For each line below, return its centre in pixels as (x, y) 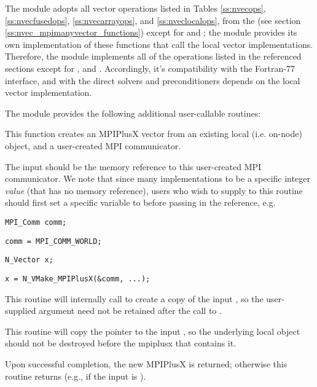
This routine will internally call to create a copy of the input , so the (134, 298)
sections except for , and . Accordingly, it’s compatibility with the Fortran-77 (150, 68)
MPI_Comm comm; (36, 222)
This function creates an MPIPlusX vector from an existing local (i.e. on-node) (154, 134)
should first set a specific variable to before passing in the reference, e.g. (140, 202)
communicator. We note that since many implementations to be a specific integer (158, 178)
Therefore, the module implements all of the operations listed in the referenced (153, 56)
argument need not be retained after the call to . (130, 311)
